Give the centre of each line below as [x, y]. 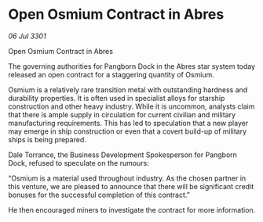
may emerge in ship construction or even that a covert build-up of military [128, 131]
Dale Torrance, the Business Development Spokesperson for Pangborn [123, 155]
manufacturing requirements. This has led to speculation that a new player [128, 123]
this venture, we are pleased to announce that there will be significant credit [131, 186]
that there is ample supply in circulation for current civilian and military [122, 114]
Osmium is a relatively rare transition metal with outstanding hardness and [128, 90]
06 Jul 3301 [27, 36]
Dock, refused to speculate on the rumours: [79, 163]
